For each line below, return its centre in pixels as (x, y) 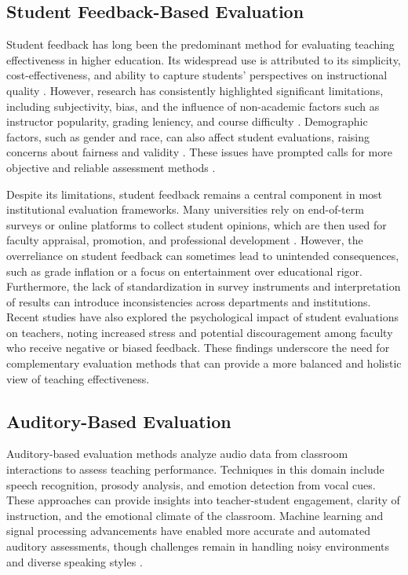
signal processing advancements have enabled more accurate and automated (188, 531)
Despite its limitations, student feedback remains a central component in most (195, 194)
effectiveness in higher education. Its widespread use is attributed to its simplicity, (204, 59)
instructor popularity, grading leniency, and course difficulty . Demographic (187, 121)
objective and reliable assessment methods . (111, 167)
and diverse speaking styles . (75, 561)
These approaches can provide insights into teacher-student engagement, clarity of (203, 500)
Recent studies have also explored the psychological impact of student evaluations (202, 317)
